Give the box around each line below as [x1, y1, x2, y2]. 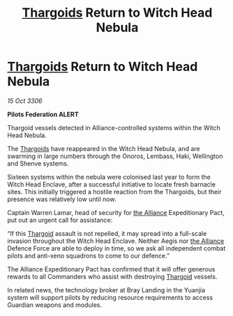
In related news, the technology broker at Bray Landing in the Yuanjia [7, 285, 206, 294]
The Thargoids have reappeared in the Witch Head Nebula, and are [7, 144, 200, 152]
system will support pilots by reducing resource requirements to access [7, 293, 213, 301]
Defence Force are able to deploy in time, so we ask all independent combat [7, 244, 226, 252]
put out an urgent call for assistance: [7, 216, 113, 224]
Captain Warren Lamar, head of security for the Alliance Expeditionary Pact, [7, 208, 225, 216]
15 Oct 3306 [7, 96, 43, 105]
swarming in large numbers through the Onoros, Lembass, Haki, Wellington [7, 152, 223, 160]
